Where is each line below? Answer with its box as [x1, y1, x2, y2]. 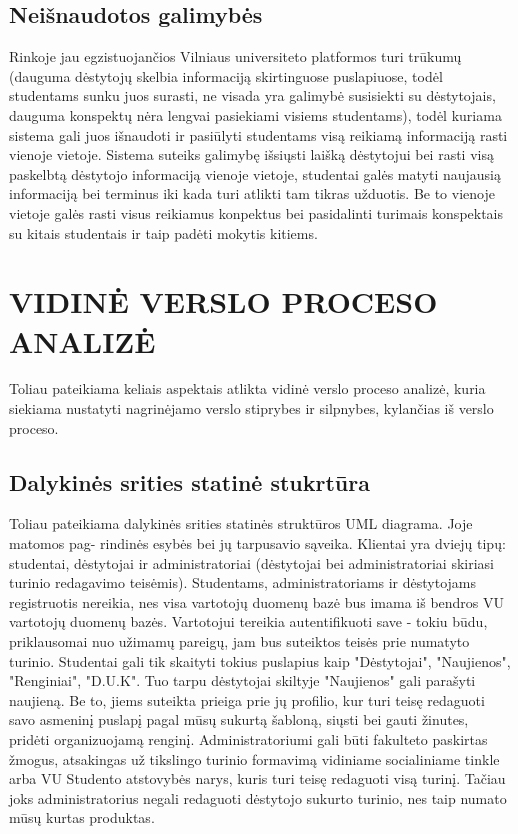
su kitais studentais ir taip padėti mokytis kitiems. [9, 222, 318, 243]
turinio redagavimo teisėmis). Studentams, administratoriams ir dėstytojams [9, 572, 477, 593]
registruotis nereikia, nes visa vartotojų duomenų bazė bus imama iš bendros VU [9, 591, 505, 612]
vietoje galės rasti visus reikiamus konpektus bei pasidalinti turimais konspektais [9, 202, 504, 223]
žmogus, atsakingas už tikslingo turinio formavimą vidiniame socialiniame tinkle [9, 748, 500, 769]
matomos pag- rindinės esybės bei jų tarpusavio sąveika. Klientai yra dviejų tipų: [9, 533, 506, 554]
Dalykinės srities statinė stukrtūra [9, 466, 370, 497]
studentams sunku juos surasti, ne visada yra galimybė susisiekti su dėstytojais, [9, 85, 496, 106]
